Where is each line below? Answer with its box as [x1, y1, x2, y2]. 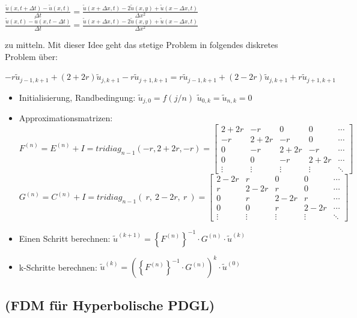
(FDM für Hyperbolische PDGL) [5, 295, 215, 314]
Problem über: [5, 50, 58, 62]
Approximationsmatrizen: [19, 112, 113, 124]
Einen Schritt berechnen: [19, 232, 111, 244]
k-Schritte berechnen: [19, 260, 97, 273]
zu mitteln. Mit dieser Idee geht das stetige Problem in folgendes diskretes [5, 38, 278, 51]
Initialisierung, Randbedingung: [19, 91, 136, 103]
